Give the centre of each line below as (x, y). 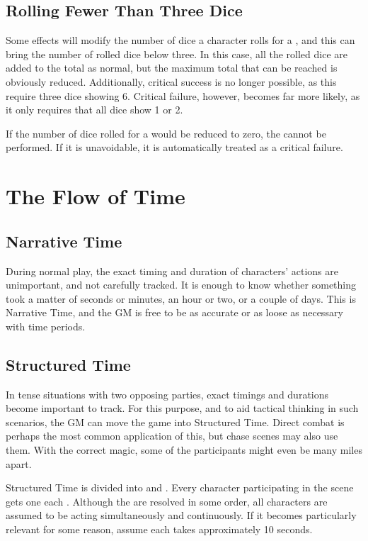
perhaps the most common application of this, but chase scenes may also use (172, 436)
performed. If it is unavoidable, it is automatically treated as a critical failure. (174, 147)
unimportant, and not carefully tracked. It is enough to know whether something (181, 285)
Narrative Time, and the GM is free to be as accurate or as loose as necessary (174, 312)
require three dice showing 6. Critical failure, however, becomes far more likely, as (183, 95)
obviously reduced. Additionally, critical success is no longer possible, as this (171, 81)
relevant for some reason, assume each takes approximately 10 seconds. (159, 529)
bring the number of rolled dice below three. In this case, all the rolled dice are (177, 54)
